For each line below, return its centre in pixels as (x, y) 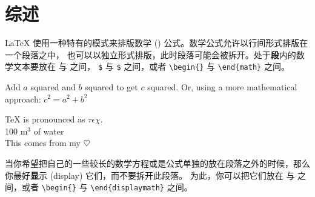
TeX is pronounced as (45, 119)
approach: (23, 98)
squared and (53, 86)
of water (49, 131)
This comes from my (43, 143)
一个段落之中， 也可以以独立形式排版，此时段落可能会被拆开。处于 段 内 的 (151, 54)
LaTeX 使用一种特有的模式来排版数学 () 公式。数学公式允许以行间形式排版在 (157, 43)
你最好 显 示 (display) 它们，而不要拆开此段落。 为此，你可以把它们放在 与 (150, 175)
